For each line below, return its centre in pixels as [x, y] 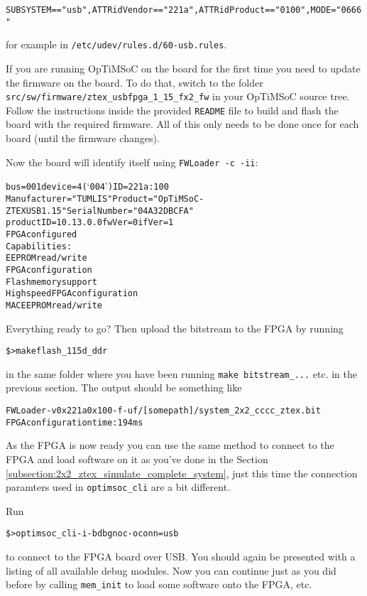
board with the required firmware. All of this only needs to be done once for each [182, 124]
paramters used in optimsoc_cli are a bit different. [118, 487]
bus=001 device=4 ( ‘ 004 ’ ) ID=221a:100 [87, 186]
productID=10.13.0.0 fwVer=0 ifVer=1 [90, 223]
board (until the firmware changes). [83, 138]
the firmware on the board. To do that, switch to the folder [135, 82]
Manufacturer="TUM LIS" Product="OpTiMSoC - [105, 199]
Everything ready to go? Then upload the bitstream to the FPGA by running [175, 328]
